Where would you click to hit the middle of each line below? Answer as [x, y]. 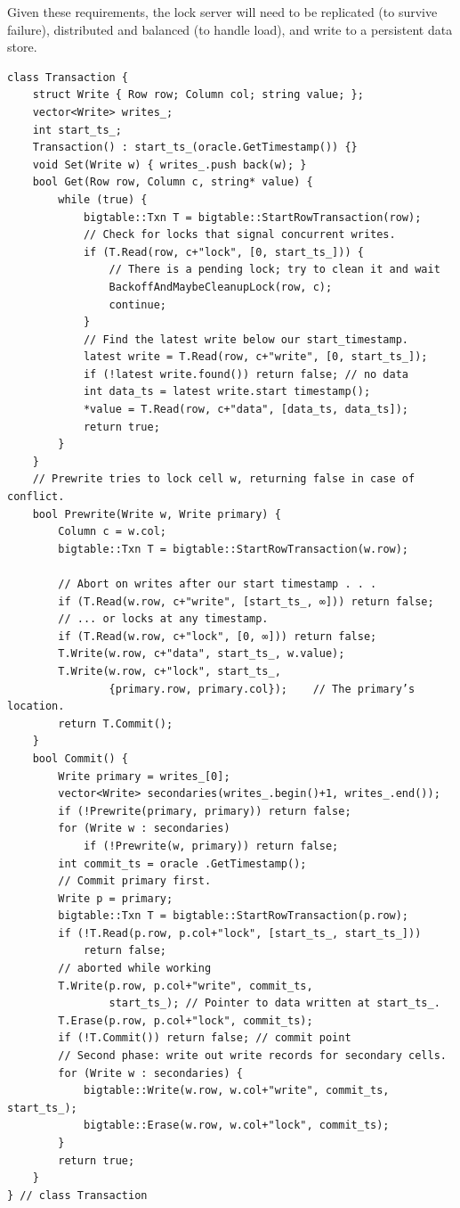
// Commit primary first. [135, 881]
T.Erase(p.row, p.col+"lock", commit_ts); [186, 1020]
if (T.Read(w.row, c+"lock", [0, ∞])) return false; [218, 636]
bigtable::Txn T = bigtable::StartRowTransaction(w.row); [234, 549]
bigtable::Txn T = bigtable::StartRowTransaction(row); [252, 217]
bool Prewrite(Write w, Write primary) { [157, 514]
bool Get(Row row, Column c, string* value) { [173, 182]
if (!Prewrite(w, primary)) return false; [211, 846]
